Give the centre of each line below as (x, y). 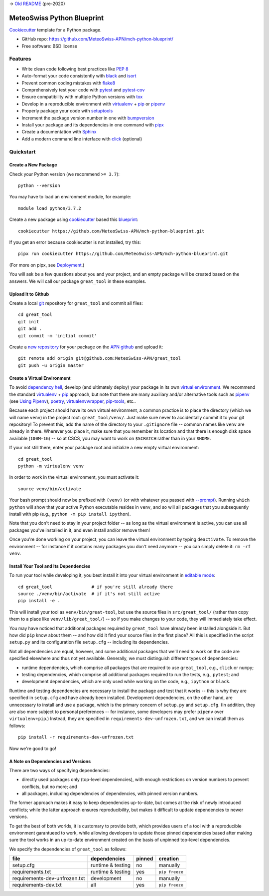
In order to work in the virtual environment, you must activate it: (74, 477)
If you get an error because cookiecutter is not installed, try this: (75, 242)
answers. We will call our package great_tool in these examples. (78, 281)
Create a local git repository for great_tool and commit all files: (76, 303)
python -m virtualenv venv (51, 466)
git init (29, 322)
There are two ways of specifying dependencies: (60, 770)
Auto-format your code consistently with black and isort (79, 76)
